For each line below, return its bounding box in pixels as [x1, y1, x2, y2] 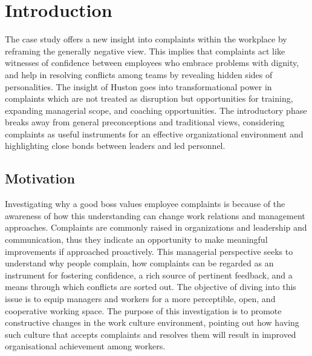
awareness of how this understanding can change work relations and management [5, 209, 305, 222]
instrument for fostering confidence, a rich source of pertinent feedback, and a [5, 268, 293, 281]
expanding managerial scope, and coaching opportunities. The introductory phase [5, 104, 307, 116]
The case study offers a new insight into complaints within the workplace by [5, 33, 287, 45]
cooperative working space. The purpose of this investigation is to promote [5, 304, 282, 317]
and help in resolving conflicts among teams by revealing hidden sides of [5, 68, 273, 81]
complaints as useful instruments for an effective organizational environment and [5, 127, 304, 140]
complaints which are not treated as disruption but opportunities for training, [5, 92, 293, 105]
